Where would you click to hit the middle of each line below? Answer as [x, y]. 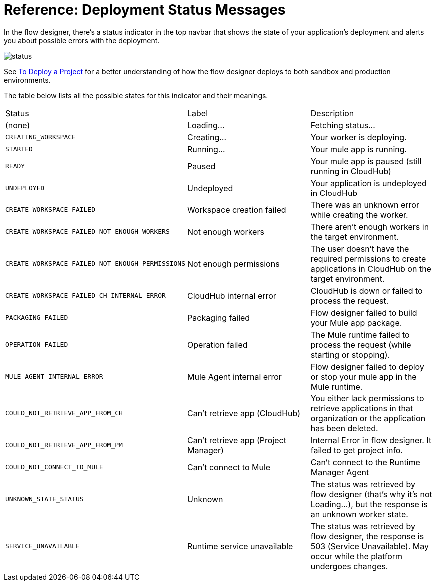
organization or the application [368, 418]
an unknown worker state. [359, 514]
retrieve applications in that [362, 408]
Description [332, 113]
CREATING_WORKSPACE [41, 137]
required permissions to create [368, 259]
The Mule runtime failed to [360, 334]
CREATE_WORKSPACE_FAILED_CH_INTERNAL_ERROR [86, 296]
